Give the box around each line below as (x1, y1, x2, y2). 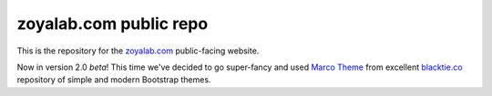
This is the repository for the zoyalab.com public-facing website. (16, 45, 260, 56)
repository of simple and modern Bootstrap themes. (16, 74, 211, 85)
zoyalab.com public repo (16, 14, 209, 34)
